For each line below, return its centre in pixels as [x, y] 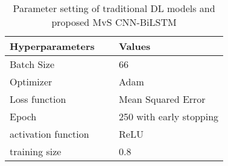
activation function [49, 134]
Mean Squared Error [162, 99]
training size [36, 151]
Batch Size [32, 64]
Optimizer [31, 81]
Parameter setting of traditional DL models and [114, 8]
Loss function [38, 99]
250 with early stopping [169, 116]
